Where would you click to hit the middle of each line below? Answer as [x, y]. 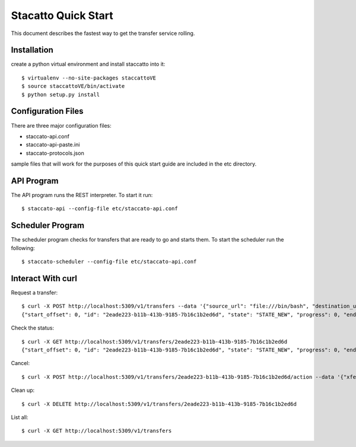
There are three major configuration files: [61, 125]
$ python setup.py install [61, 94]
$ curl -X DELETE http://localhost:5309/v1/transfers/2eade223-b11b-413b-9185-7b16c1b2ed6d [159, 404]
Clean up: [23, 390]
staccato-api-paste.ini [53, 145]
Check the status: [33, 328]
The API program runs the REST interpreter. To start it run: [82, 195]
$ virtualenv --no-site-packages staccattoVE [89, 78]
